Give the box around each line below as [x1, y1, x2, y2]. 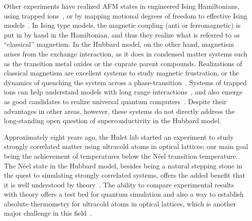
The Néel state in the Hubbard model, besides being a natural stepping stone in [4, 160, 243, 170]
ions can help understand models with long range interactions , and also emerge [4, 87, 243, 97]
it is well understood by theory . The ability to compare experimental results [4, 179, 234, 189]
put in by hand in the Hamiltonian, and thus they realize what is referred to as [4, 29, 240, 39]
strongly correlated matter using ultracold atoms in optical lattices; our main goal [4, 141, 248, 151]
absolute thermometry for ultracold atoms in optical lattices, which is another [4, 198, 236, 208]
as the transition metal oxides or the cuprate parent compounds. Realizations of [4, 58, 242, 68]
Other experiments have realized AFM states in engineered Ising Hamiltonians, [4, 1, 240, 11]
